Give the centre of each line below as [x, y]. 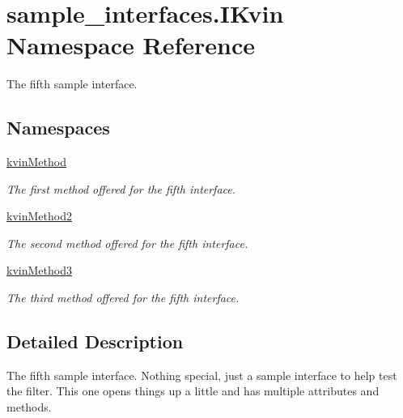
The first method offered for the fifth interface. [121, 188]
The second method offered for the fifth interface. [127, 243]
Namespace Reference [131, 45]
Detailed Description [95, 341]
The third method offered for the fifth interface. [123, 298]
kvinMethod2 [39, 216]
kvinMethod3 [39, 270]
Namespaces [58, 128]
